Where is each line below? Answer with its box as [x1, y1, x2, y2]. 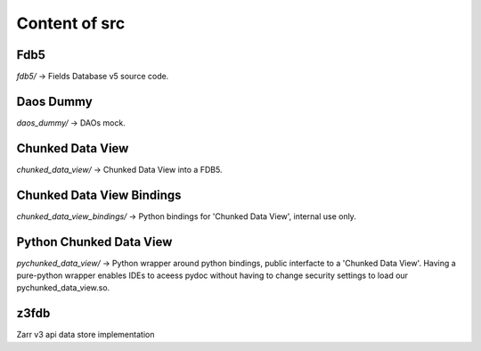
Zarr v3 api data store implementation [16, 330, 155, 340]
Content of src [16, 13, 126, 33]
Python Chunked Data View [16, 234, 173, 249]
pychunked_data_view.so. [16, 282, 110, 293]
